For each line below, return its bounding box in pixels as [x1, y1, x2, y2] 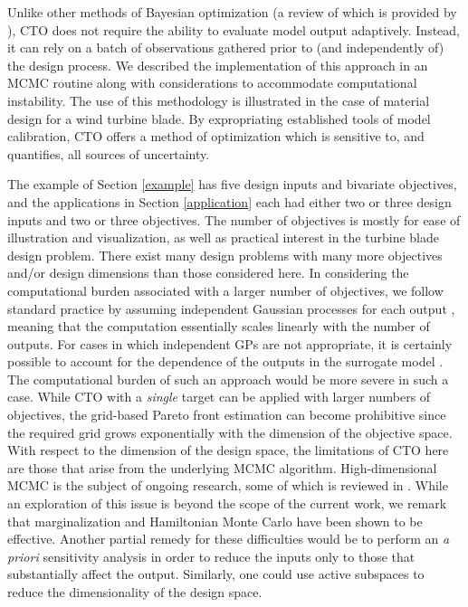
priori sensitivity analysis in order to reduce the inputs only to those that [7, 546, 415, 565]
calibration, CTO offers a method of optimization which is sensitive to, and [7, 127, 425, 146]
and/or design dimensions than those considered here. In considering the [7, 263, 409, 282]
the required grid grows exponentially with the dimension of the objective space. [7, 422, 453, 441]
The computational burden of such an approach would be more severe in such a [7, 369, 449, 388]
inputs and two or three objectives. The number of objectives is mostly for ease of [7, 210, 461, 229]
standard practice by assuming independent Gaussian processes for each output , [7, 299, 455, 318]
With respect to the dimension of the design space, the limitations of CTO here [7, 441, 449, 460]
